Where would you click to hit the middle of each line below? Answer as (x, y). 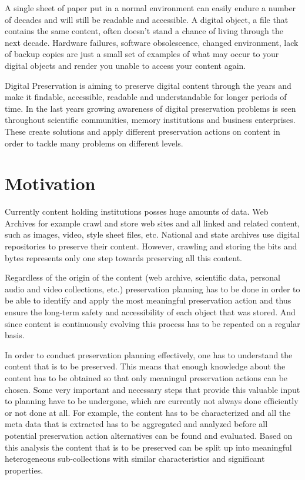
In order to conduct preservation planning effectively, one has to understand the (149, 354)
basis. (15, 335)
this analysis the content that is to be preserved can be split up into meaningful (148, 447)
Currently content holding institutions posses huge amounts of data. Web (137, 211)
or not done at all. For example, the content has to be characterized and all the (148, 412)
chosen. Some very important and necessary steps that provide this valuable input (152, 389)
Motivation (50, 183)
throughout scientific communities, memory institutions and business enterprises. (150, 120)
